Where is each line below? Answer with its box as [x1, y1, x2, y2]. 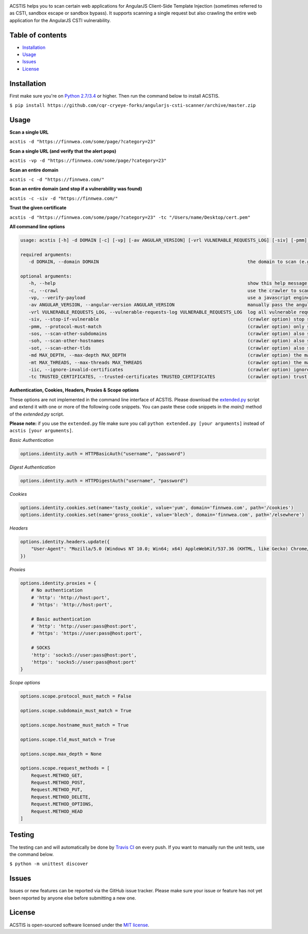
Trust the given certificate [9, 204, 67, 211]
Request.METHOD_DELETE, [31, 794, 91, 800]
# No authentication [31, 587, 83, 593]
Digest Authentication [9, 464, 56, 470]
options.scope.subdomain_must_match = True [20, 708, 132, 714]
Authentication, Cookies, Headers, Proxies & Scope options [9, 387, 139, 393]
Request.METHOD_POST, [31, 780, 86, 786]
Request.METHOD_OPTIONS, [31, 801, 94, 807]
